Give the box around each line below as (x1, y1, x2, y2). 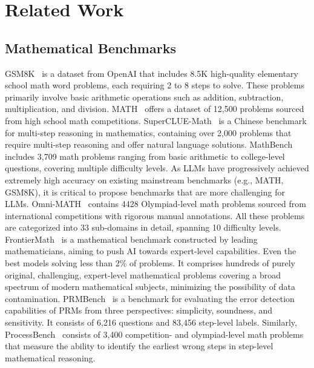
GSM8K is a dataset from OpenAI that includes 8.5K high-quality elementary (5, 67, 298, 79)
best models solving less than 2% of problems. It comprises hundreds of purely (5, 257, 295, 269)
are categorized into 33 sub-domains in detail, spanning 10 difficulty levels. (5, 221, 281, 234)
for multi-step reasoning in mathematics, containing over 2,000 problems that (5, 126, 292, 139)
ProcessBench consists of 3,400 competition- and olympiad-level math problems (5, 327, 304, 340)
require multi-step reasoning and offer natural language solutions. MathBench (5, 138, 293, 151)
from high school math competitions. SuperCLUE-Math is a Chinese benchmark (5, 114, 307, 126)
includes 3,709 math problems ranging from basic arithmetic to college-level (5, 149, 285, 162)
